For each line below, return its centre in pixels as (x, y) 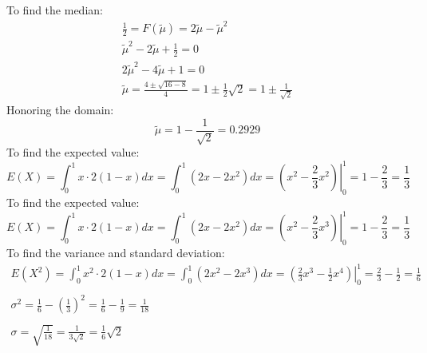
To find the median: (55, 10)
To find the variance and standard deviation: (116, 252)
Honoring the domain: (60, 110)
